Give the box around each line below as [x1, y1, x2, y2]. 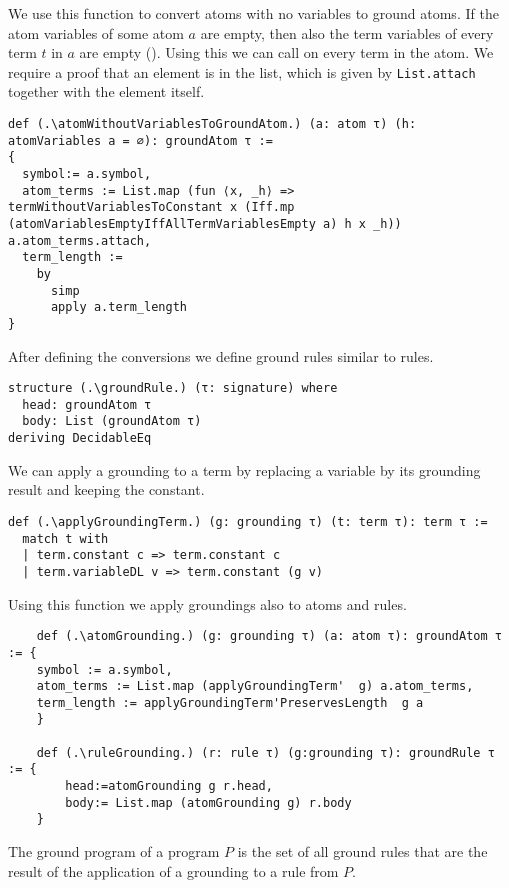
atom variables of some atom [8, 22, 184, 43]
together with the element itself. [8, 81, 205, 102]
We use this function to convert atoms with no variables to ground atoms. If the [8, 3, 499, 23]
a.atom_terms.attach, [8, 233, 152, 248]
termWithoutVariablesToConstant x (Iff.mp [8, 200, 295, 215]
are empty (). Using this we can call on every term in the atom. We [79, 42, 494, 63]
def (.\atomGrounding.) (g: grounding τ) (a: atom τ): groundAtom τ [36, 629, 502, 644]
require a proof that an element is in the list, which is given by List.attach [8, 61, 476, 82]
